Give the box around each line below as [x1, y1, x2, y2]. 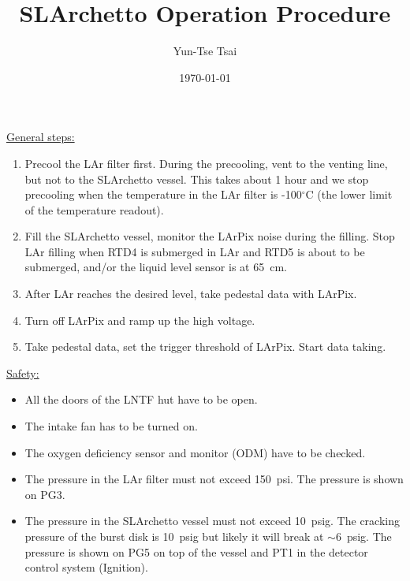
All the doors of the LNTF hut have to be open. [24, 391, 258, 408]
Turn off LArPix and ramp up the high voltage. [24, 311, 255, 328]
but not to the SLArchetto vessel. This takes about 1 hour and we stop [24, 170, 369, 187]
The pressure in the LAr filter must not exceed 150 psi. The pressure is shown [24, 471, 404, 487]
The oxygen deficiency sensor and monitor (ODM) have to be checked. [24, 444, 366, 460]
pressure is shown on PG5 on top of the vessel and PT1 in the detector [24, 543, 368, 560]
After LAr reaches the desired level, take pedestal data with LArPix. [24, 285, 357, 302]
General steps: [6, 128, 75, 145]
